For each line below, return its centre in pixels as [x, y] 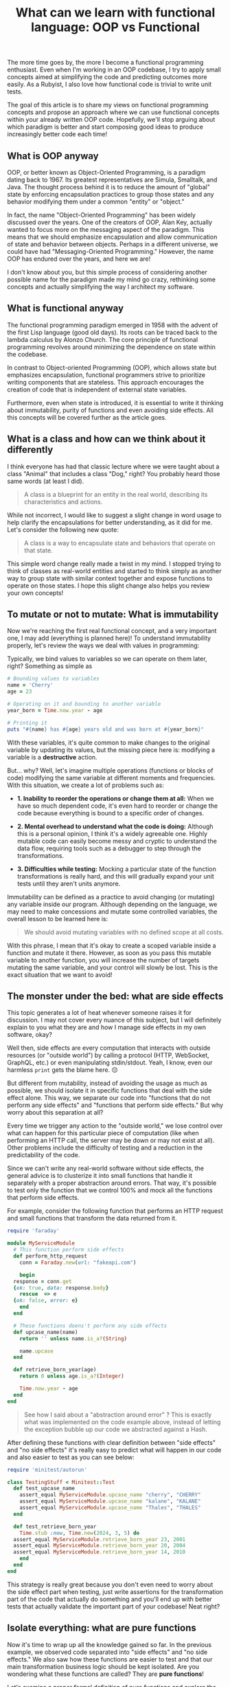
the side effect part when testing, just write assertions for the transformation [115, 1591]
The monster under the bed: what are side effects [115, 996]
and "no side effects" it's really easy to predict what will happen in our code [114, 1450]
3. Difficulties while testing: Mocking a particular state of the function [116, 869]
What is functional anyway [66, 309]
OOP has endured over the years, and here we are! [79, 259]
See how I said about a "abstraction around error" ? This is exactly [118, 1415]
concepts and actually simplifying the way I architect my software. [101, 287]
